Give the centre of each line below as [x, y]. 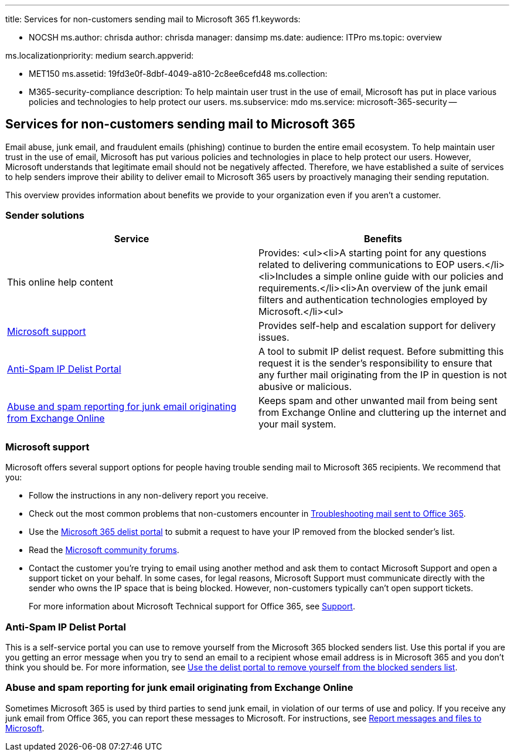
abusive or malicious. [305, 386]
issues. [274, 337]
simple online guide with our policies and [413, 276]
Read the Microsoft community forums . [104, 550]
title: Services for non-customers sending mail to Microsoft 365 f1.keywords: [153, 19]
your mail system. [297, 424]
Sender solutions [45, 216]
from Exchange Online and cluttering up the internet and [382, 412]
